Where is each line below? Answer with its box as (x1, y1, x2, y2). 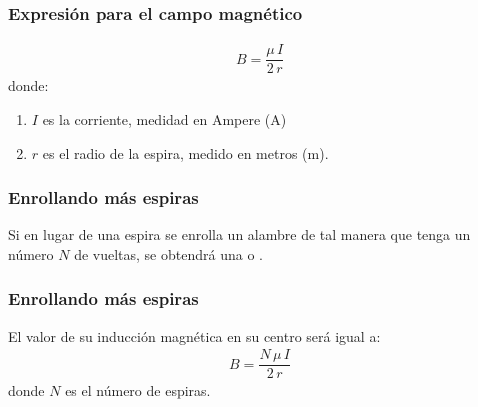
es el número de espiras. (65, 380, 211, 401)
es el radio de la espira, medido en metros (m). (42, 142, 329, 163)
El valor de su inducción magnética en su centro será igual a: (8, 325, 381, 346)
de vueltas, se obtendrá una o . (74, 243, 263, 264)
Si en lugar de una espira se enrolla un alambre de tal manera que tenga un (8, 224, 471, 245)
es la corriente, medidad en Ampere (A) (42, 108, 287, 129)
